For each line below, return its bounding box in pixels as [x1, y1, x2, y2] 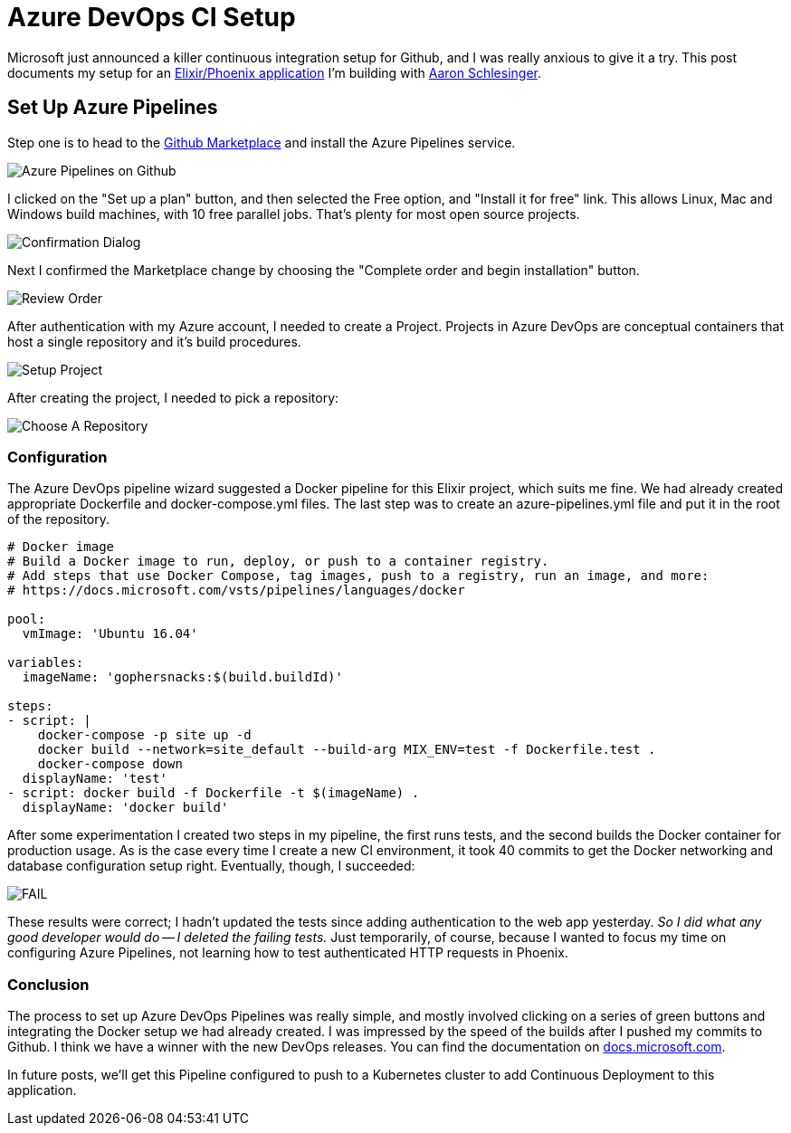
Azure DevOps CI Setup [7, 2, 296, 33]
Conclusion [7, 975, 90, 994]
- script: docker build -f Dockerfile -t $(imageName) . [7, 785, 420, 801]
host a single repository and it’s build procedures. [7, 333, 301, 349]
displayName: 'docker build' [22, 800, 229, 815]
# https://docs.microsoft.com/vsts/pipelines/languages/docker [7, 583, 465, 598]
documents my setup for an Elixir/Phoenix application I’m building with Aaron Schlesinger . [7, 64, 541, 81]
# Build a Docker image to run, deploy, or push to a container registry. [7, 554, 549, 569]
